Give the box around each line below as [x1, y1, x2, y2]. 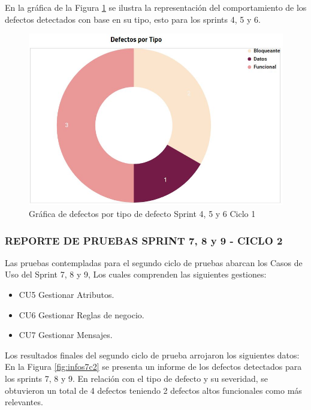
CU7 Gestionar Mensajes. [19, 328, 113, 341]
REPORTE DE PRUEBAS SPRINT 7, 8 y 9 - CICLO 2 [5, 233, 283, 248]
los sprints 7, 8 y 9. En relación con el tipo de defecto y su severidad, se [5, 372, 268, 384]
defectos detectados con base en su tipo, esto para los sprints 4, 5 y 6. [5, 13, 261, 25]
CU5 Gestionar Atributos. [19, 288, 114, 300]
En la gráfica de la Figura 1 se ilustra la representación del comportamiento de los [5, 1, 307, 13]
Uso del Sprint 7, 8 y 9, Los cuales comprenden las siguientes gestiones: [5, 268, 267, 281]
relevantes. [5, 396, 43, 408]
